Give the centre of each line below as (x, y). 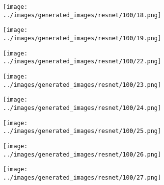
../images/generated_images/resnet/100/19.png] (82, 38)
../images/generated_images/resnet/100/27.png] (82, 177)
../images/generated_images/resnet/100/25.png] (82, 131)
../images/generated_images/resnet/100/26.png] (82, 154)
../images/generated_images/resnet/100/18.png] (82, 15)
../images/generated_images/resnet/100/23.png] (82, 85)
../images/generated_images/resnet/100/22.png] (82, 62)
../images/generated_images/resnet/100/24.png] (82, 108)
